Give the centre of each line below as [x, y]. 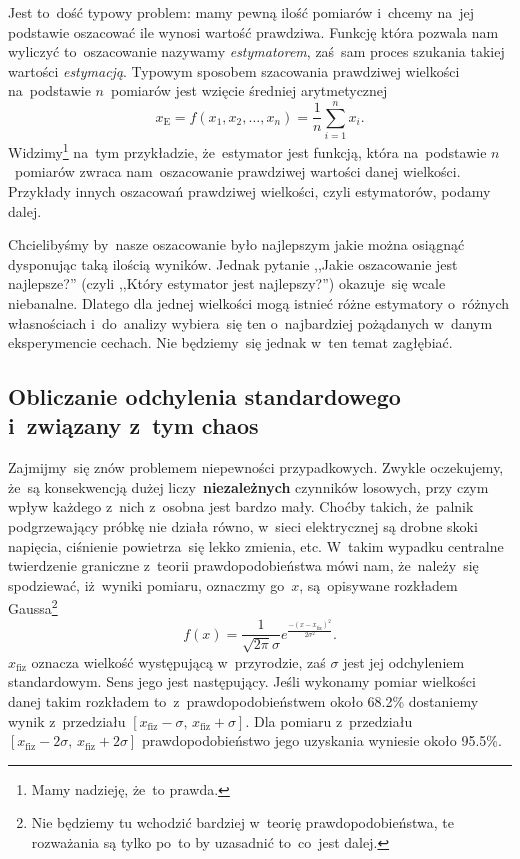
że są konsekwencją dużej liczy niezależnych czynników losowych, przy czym [248, 486]
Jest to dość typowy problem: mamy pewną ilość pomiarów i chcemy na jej [241, 12]
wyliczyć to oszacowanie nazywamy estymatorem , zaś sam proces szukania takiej [256, 51]
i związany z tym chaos [133, 425]
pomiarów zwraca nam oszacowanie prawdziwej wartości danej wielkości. [237, 171]
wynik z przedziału [67, 720]
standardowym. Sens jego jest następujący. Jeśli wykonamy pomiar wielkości [242, 681]
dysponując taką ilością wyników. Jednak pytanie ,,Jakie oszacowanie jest [233, 263]
